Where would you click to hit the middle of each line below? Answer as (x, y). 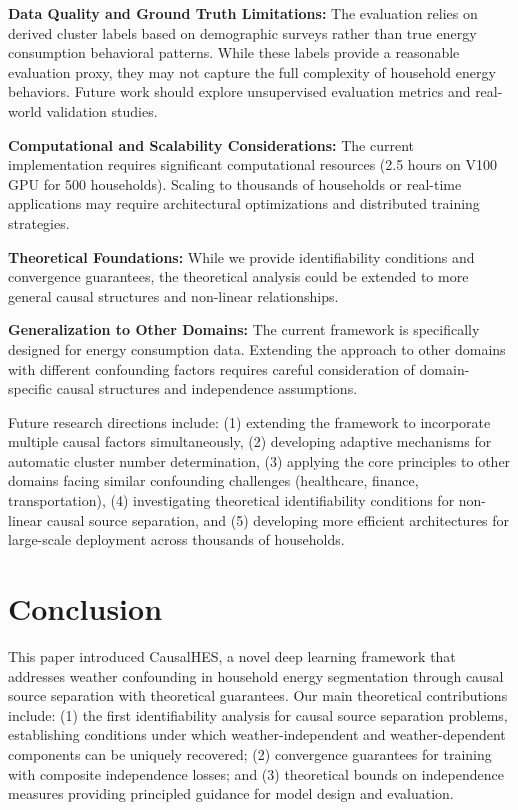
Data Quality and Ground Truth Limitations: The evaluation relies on (243, 13)
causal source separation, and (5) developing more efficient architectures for (278, 519)
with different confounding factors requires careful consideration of (211, 368)
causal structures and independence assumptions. (207, 388)
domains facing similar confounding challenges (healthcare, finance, (213, 480)
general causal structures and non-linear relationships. (173, 295)
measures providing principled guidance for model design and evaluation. (231, 793)
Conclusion (85, 608)
